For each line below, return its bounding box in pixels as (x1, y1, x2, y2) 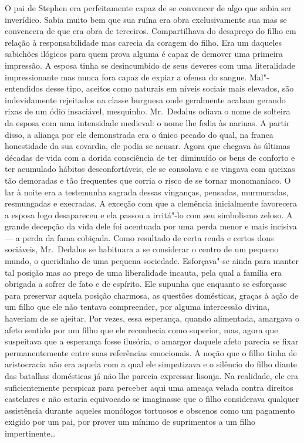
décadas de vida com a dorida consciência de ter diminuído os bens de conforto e (5, 151, 295, 163)
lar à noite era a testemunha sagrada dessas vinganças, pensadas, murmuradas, (5, 185, 289, 198)
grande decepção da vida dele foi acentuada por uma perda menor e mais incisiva (5, 220, 297, 232)
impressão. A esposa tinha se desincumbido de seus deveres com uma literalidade (5, 59, 296, 71)
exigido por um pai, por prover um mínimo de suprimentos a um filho (5, 415, 255, 428)
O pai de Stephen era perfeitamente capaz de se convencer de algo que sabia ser (5, 2, 292, 13)
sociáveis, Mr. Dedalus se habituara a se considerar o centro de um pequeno (5, 243, 279, 255)
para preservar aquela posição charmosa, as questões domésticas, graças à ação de (5, 289, 299, 301)
